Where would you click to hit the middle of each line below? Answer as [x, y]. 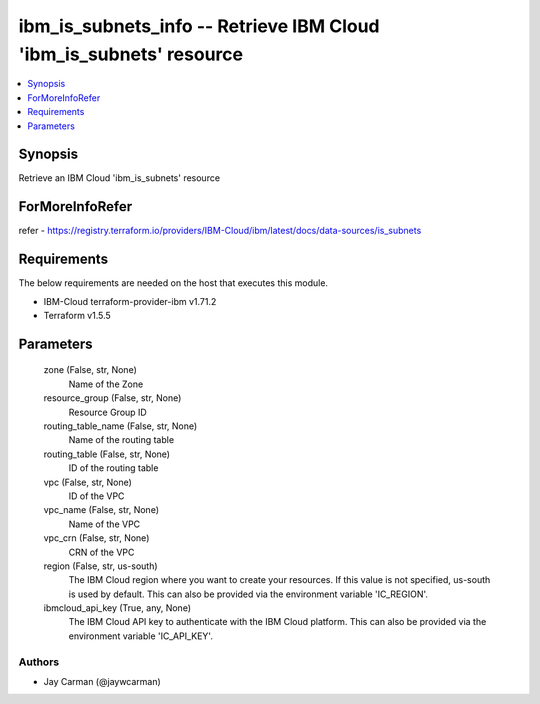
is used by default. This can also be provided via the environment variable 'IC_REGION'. [248, 594]
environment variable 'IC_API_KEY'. [141, 636]
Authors [39, 662]
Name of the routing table [121, 440]
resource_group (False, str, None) [112, 398]
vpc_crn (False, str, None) [96, 538]
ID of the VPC [96, 496]
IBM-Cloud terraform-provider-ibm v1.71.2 [130, 301]
